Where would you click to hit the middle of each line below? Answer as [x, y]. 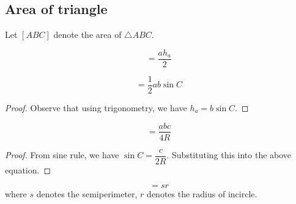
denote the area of [87, 35]
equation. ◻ [28, 169]
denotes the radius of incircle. [202, 194]
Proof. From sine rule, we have [62, 155]
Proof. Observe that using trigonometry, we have [96, 107]
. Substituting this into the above [229, 155]
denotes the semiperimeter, [87, 194]
